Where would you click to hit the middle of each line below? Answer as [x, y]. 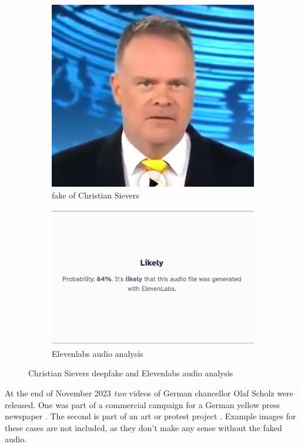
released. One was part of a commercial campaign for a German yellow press [143, 404]
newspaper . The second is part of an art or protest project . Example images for [150, 416]
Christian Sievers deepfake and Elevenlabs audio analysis [131, 373]
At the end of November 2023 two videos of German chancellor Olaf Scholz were [149, 393]
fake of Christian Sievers [96, 195]
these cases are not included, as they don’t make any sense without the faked [143, 427]
